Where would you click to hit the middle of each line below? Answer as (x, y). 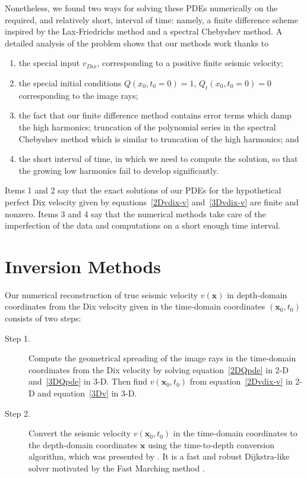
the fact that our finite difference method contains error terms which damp (155, 115)
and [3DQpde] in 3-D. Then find (88, 381)
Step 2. (18, 413)
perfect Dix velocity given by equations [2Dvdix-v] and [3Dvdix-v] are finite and (152, 201)
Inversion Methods (83, 266)
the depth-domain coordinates (83, 444)
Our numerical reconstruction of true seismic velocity (102, 294)
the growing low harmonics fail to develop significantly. (119, 170)
